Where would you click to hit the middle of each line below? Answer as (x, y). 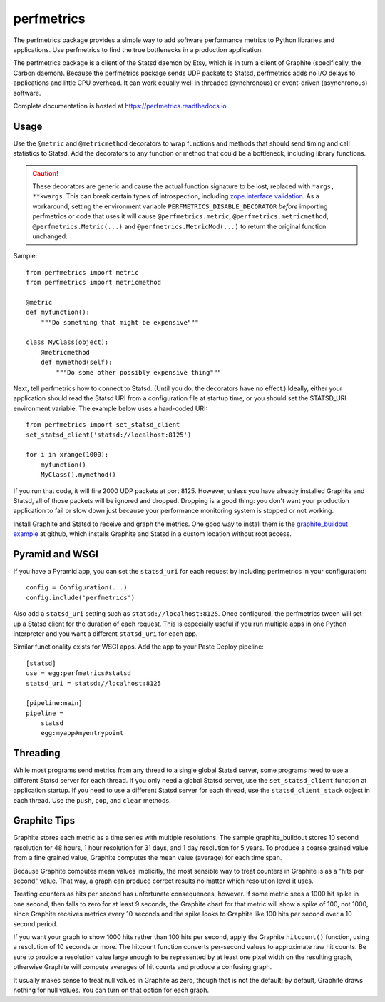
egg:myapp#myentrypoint (82, 733)
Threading (37, 753)
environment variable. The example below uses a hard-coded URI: (111, 408)
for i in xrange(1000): (67, 455)
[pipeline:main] (54, 703)
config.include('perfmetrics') (81, 597)
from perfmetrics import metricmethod (94, 283)
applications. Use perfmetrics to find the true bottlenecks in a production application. (138, 49)
